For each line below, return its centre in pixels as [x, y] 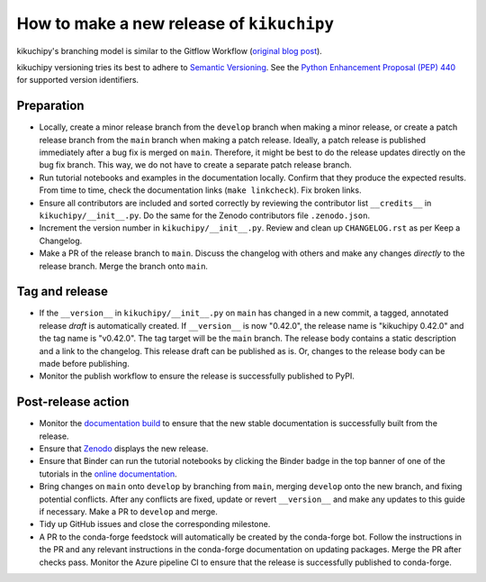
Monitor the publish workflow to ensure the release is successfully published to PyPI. [197, 376]
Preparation [50, 106]
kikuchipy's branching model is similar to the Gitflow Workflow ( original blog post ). [170, 50]
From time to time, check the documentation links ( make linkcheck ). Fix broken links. [200, 190]
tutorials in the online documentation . [108, 474]
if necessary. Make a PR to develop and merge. [128, 512]
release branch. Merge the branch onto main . [124, 266]
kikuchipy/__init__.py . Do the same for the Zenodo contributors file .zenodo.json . [205, 215]
